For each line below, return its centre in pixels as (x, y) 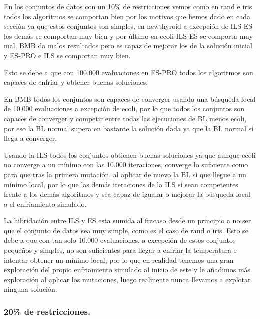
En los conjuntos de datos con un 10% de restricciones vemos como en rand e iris (128, 6)
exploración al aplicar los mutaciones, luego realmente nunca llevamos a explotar (127, 279)
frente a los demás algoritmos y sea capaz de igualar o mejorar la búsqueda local (127, 194)
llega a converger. (31, 138)
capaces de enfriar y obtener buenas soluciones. (76, 82)
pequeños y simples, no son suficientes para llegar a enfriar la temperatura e (120, 250)
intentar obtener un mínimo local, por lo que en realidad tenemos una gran (119, 259)
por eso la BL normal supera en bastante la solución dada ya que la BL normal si (129, 128)
